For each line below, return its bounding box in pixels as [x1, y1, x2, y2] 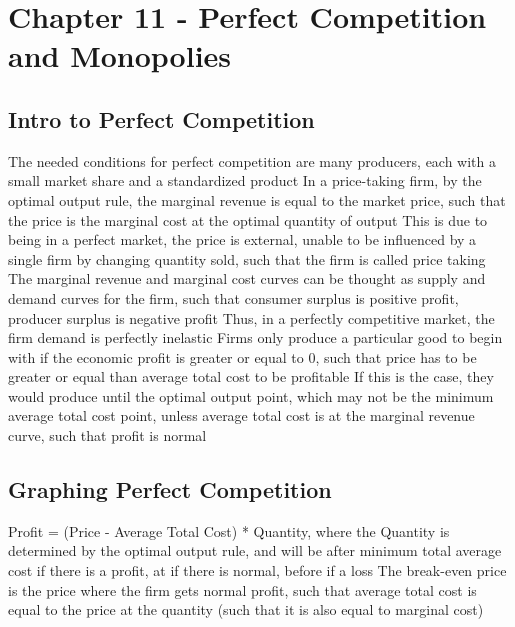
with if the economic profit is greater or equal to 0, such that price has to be [8, 346, 477, 367]
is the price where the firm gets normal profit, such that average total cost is [8, 579, 477, 600]
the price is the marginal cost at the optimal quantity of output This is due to [8, 209, 488, 230]
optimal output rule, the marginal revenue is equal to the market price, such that [8, 189, 506, 210]
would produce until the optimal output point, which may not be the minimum [8, 385, 494, 406]
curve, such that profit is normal [8, 425, 207, 446]
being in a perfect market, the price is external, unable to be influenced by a [8, 229, 477, 250]
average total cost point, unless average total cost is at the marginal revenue [8, 405, 475, 426]
